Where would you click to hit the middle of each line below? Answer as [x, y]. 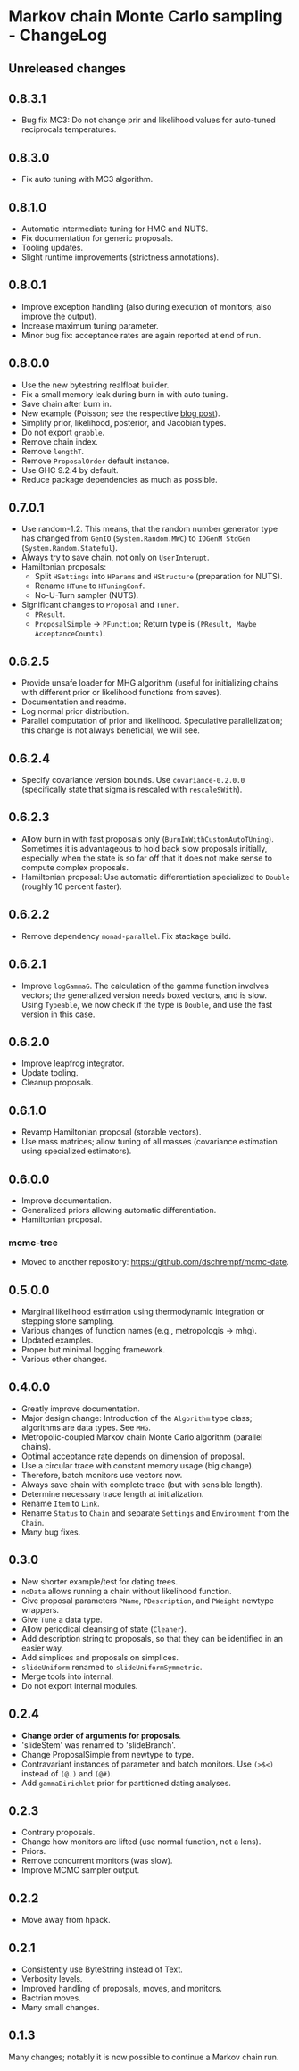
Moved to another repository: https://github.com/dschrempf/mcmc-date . [155, 1262]
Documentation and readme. [74, 702]
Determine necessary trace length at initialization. [112, 1493]
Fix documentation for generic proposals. [97, 238]
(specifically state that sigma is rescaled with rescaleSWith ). [132, 790]
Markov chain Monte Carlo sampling [145, 17]
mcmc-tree [33, 1243]
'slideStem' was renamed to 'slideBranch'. [98, 1745]
